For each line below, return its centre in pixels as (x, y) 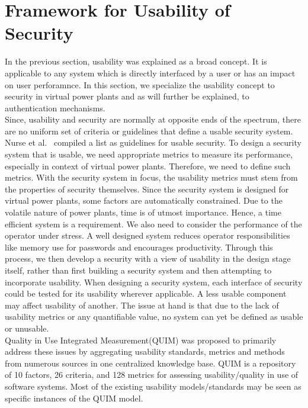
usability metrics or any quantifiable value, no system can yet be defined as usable (154, 317)
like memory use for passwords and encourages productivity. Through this (139, 247)
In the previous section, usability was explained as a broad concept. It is (136, 61)
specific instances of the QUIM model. (74, 398)
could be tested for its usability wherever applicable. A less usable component (146, 293)
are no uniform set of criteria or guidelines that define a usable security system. (149, 131)
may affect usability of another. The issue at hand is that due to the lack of (142, 305)
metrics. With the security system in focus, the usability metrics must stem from (151, 177)
